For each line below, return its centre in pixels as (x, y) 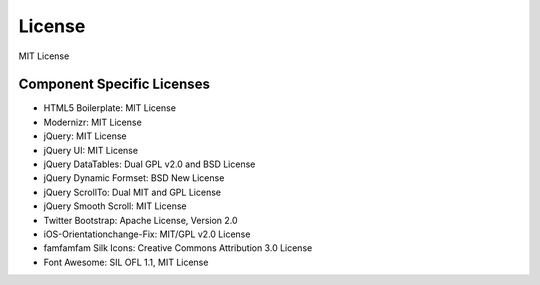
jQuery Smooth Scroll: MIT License (115, 206)
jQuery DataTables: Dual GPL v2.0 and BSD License (149, 164)
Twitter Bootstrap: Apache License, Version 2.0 (141, 220)
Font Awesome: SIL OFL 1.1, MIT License (126, 262)
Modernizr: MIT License (92, 122)
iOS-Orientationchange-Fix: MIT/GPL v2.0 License (147, 234)
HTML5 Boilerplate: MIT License (110, 108)
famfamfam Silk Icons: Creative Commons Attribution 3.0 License (178, 248)
